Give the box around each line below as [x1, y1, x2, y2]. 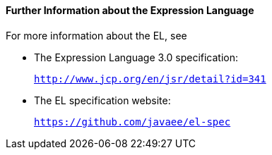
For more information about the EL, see [6, 29, 187, 42]
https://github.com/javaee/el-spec [34, 116, 231, 128]
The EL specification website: [34, 94, 171, 106]
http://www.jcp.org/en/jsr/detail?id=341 [34, 73, 266, 85]
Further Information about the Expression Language [6, 4, 254, 16]
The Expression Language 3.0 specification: [34, 51, 239, 63]
